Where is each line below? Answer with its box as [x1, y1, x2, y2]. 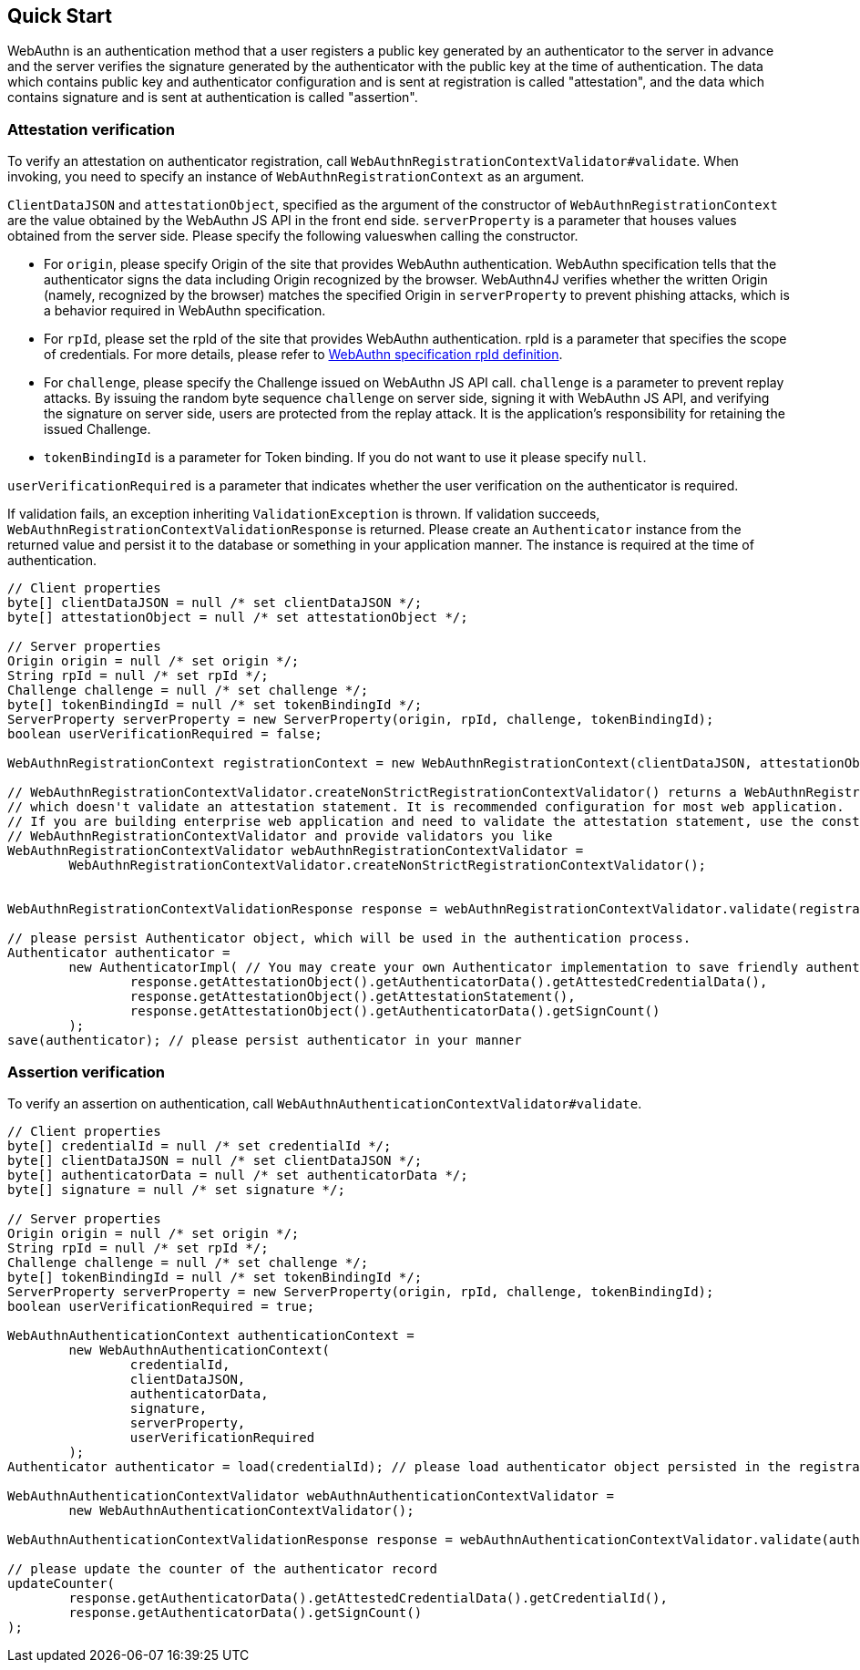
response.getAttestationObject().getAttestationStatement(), [129, 989, 576, 1005]
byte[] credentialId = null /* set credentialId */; [7, 1138, 392, 1153]
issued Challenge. [44, 421, 151, 438]
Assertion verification [7, 1062, 166, 1081]
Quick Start [7, 5, 112, 27]
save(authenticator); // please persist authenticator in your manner [7, 1033, 522, 1048]
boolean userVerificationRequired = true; [7, 1298, 315, 1314]
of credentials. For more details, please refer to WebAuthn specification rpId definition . [44, 346, 563, 363]
